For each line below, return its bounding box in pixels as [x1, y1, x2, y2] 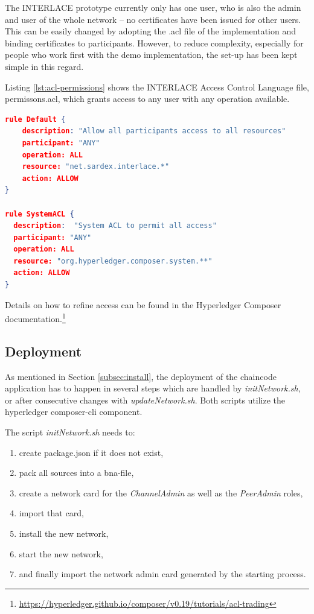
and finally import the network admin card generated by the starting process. [19, 568, 306, 580]
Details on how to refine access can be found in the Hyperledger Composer [5, 298, 281, 311]
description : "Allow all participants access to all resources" [22, 127, 286, 136]
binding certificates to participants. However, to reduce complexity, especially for [5, 36, 304, 49]
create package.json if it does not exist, [19, 446, 164, 458]
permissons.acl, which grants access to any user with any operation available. [5, 92, 290, 105]
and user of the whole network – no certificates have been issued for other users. [5, 13, 301, 25]
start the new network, [19, 547, 103, 560]
